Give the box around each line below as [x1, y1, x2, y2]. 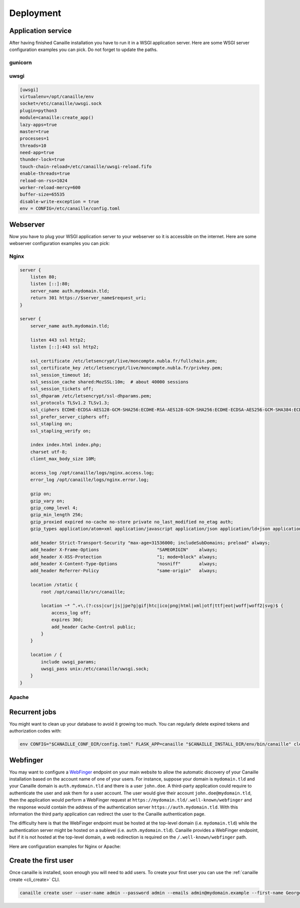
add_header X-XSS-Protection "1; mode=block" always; [30, 554, 217, 559]
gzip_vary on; [30, 498, 65, 503]
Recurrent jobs [9, 707, 57, 716]
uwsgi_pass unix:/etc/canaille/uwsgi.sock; [40, 665, 149, 671]
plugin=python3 [19, 107, 57, 113]
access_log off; [51, 610, 91, 615]
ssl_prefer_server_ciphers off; [30, 414, 110, 419]
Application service [9, 26, 72, 35]
